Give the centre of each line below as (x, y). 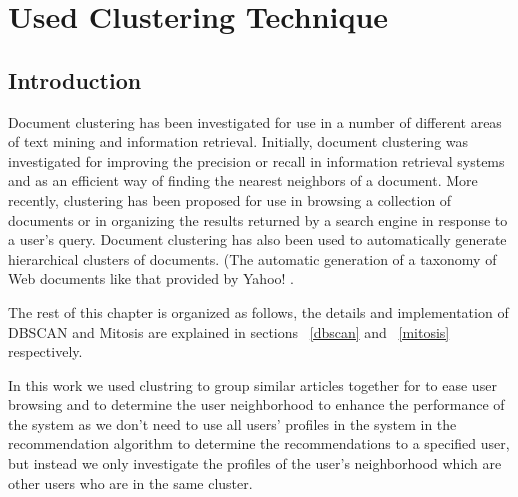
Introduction (75, 79)
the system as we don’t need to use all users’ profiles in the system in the (232, 423)
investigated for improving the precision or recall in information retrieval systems (256, 160)
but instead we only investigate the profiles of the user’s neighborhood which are (255, 463)
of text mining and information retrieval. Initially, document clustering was (238, 141)
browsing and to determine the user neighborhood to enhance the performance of (256, 404)
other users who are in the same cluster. (130, 482)
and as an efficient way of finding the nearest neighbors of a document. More (243, 180)
